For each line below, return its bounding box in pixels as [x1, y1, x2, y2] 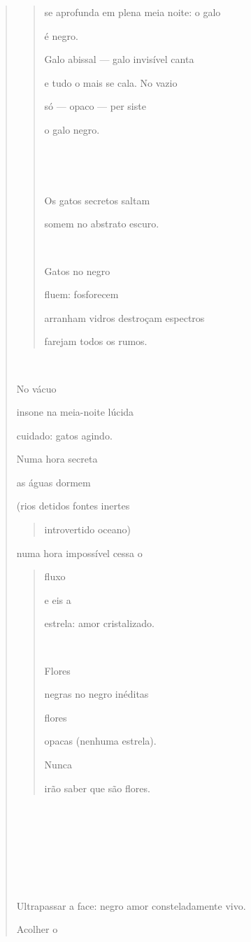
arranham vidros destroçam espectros [44, 310, 205, 325]
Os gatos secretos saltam [44, 192, 150, 207]
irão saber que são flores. [44, 780, 150, 795]
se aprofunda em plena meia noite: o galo [44, 5, 221, 19]
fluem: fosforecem [44, 287, 119, 302]
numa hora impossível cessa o [16, 545, 143, 560]
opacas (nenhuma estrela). [44, 733, 157, 748]
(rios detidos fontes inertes [16, 498, 130, 513]
